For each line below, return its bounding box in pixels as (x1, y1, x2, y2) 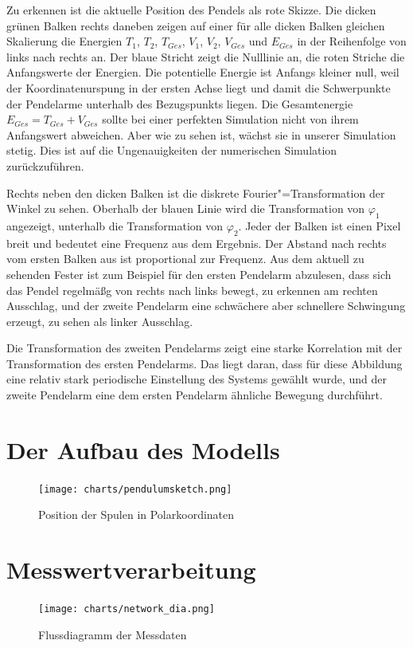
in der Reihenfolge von (297, 33, 407, 49)
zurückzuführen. (6, 157, 84, 174)
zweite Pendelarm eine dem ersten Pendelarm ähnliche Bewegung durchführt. (6, 387, 383, 403)
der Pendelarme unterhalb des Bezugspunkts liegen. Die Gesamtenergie (6, 95, 353, 112)
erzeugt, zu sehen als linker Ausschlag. (6, 312, 193, 329)
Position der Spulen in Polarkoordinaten (38, 506, 235, 523)
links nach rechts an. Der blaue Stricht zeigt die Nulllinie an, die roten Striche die (6, 48, 405, 65)
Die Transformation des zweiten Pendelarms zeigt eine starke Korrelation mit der (6, 340, 403, 356)
